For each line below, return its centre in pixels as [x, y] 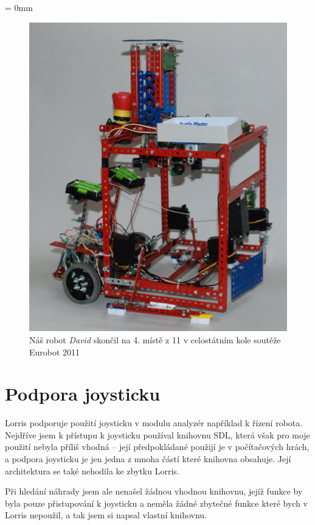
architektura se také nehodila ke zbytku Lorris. [92, 470]
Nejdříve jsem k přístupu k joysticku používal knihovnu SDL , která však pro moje [157, 434]
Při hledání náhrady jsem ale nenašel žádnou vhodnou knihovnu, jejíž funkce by [154, 491]
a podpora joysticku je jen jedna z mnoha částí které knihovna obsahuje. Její [148, 459]
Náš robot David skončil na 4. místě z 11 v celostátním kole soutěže [155, 339]
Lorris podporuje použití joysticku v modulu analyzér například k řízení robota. [154, 423]
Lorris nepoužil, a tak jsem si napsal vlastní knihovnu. [106, 515]
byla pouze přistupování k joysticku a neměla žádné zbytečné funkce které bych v [156, 503]
